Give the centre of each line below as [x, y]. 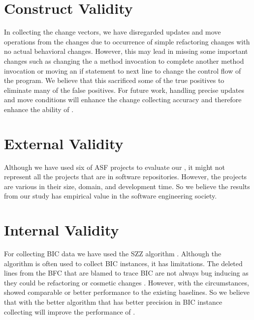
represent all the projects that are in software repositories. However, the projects [126, 177]
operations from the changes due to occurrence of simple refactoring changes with [127, 41]
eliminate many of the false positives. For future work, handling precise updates [124, 90]
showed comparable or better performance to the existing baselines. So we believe [127, 292]
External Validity [64, 143]
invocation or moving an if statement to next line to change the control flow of [123, 70]
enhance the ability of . [39, 109]
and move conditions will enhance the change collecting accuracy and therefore [123, 100]
